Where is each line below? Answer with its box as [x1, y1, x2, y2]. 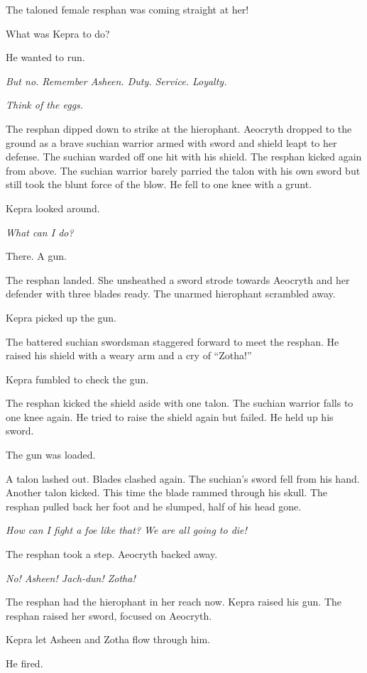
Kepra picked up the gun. [6, 310, 117, 324]
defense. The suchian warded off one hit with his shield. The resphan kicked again [6, 149, 362, 164]
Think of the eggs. [6, 97, 84, 112]
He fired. [6, 656, 43, 670]
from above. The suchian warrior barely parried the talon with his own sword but [6, 163, 361, 177]
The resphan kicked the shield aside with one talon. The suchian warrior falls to [6, 395, 354, 410]
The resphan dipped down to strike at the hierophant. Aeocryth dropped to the [6, 121, 352, 136]
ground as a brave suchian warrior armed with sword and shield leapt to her [6, 135, 337, 150]
